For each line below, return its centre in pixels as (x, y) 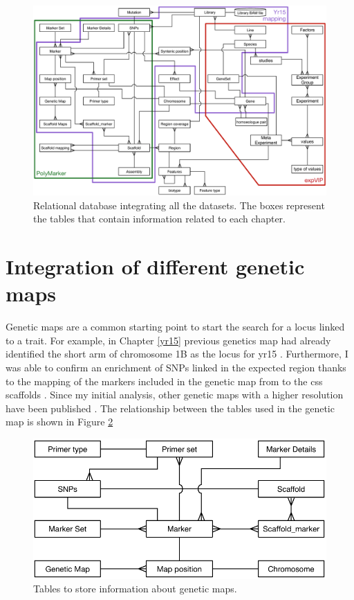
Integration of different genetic (155, 266)
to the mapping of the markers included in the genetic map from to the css (164, 381)
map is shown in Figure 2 (59, 422)
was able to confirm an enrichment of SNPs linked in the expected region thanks (176, 367)
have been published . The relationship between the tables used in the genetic (170, 408)
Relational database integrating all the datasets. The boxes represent (179, 205)
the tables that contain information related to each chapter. (159, 219)
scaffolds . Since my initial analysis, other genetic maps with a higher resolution (175, 395)
